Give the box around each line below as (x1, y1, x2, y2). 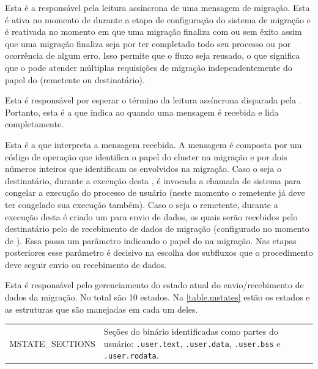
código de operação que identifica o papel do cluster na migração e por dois (5, 150, 287, 163)
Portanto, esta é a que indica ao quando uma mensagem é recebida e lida (5, 105, 279, 118)
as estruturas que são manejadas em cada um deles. (5, 302, 198, 315)
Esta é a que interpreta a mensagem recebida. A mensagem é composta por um (5, 138, 302, 151)
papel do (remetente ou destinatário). (5, 73, 145, 86)
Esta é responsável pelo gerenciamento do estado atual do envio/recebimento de (5, 278, 304, 291)
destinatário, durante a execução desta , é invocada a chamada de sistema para (5, 174, 301, 187)
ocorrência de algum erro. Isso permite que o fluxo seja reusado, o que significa (5, 49, 300, 62)
